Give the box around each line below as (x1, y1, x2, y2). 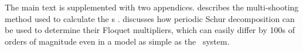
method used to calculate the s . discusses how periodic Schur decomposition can (5, 12, 295, 24)
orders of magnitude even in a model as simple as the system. (5, 35, 230, 47)
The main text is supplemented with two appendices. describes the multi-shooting (5, 1, 299, 13)
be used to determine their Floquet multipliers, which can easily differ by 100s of (5, 24, 295, 36)
